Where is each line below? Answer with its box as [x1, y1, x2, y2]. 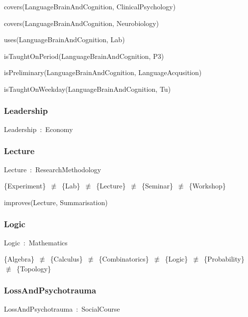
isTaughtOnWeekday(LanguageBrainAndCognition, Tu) [4, 83, 171, 94]
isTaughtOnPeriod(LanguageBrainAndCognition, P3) [4, 51, 164, 61]
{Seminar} [142, 181, 173, 191]
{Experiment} [4, 181, 46, 191]
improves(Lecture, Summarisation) [4, 197, 108, 207]
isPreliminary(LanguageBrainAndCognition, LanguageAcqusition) [4, 67, 202, 78]
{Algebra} [4, 254, 34, 264]
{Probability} [203, 254, 245, 264]
